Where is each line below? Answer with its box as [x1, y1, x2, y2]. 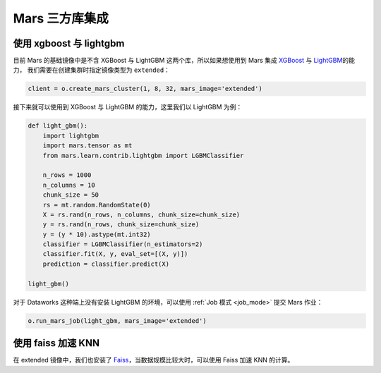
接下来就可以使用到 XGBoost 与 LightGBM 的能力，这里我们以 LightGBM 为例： [13, 103, 243, 111]
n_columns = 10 [42, 181, 95, 189]
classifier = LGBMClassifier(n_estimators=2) [42, 240, 203, 248]
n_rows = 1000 [42, 171, 92, 179]
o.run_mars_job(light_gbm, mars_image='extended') [28, 317, 207, 324]
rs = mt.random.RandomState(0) [42, 201, 151, 209]
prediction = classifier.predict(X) [42, 259, 169, 268]
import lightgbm [42, 131, 99, 140]
